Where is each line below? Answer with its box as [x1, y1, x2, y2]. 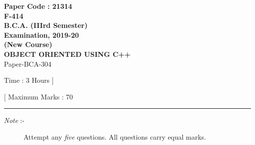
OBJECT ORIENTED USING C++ [4, 48, 131, 59]
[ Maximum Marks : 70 [4, 91, 73, 101]
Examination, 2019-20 [4, 29, 79, 40]
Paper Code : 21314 [4, 1, 73, 11]
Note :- [4, 115, 25, 125]
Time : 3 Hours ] [4, 75, 54, 85]
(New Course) [4, 39, 52, 49]
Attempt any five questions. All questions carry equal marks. [24, 131, 206, 142]
